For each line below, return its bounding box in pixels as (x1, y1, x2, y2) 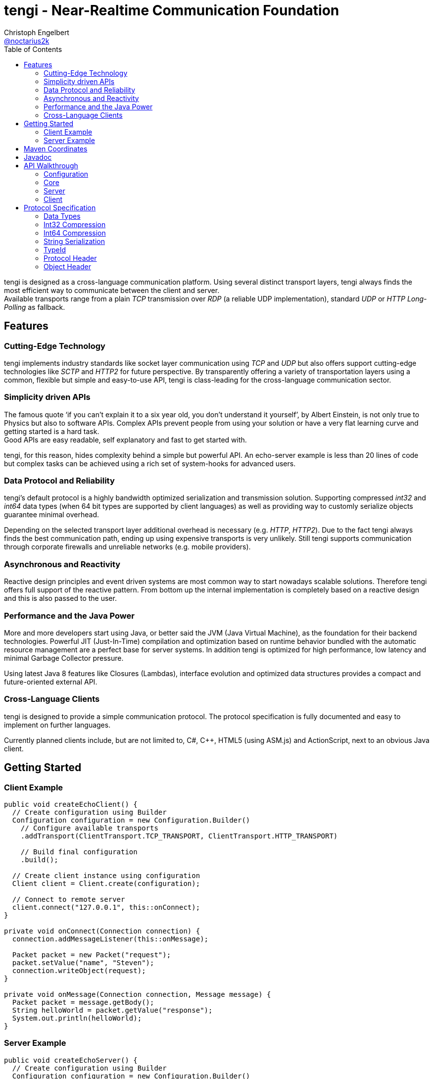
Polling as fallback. (4, 302, 65, 311)
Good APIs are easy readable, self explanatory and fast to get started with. (4, 435, 247, 444)
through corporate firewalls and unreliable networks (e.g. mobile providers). (4, 542, 251, 551)
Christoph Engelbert (4, 28, 69, 37)
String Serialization (44, 237, 105, 245)
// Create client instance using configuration (12, 871, 200, 880)
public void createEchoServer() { (4, 1056, 138, 1064)
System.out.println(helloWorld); (12, 1014, 142, 1022)
